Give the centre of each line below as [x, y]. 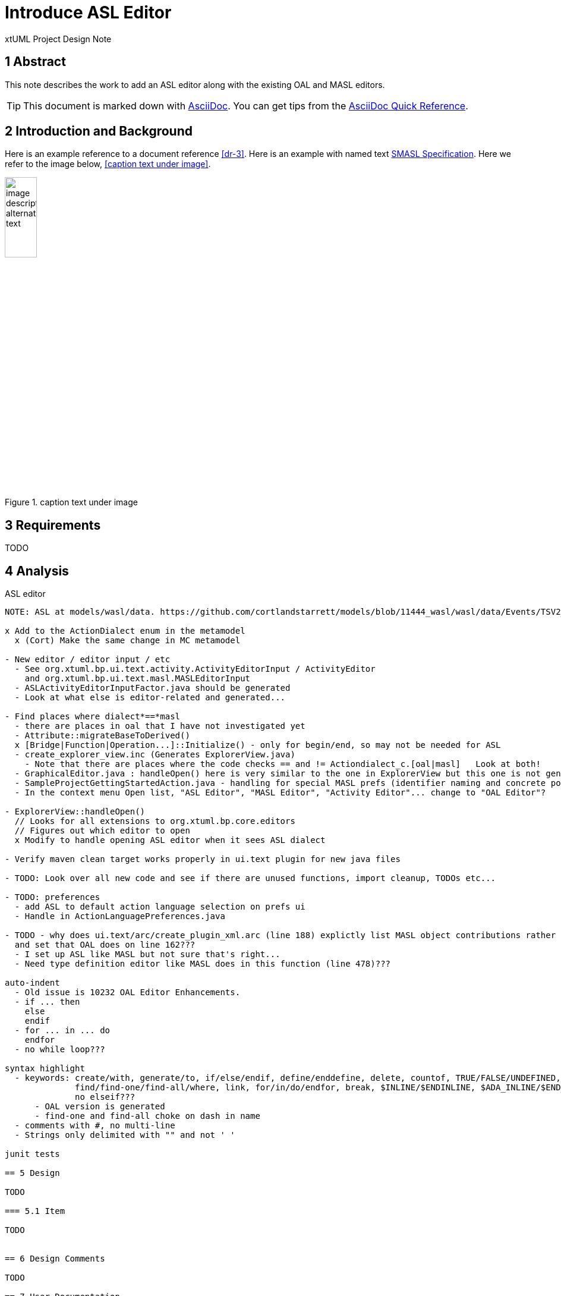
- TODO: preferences [53, 897]
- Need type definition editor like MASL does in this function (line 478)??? [203, 964]
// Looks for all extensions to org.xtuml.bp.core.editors [155, 821]
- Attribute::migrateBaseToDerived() [102, 736]
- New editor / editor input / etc [88, 660]
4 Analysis [37, 571]
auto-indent [32, 983]
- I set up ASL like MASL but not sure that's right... [147, 954]
